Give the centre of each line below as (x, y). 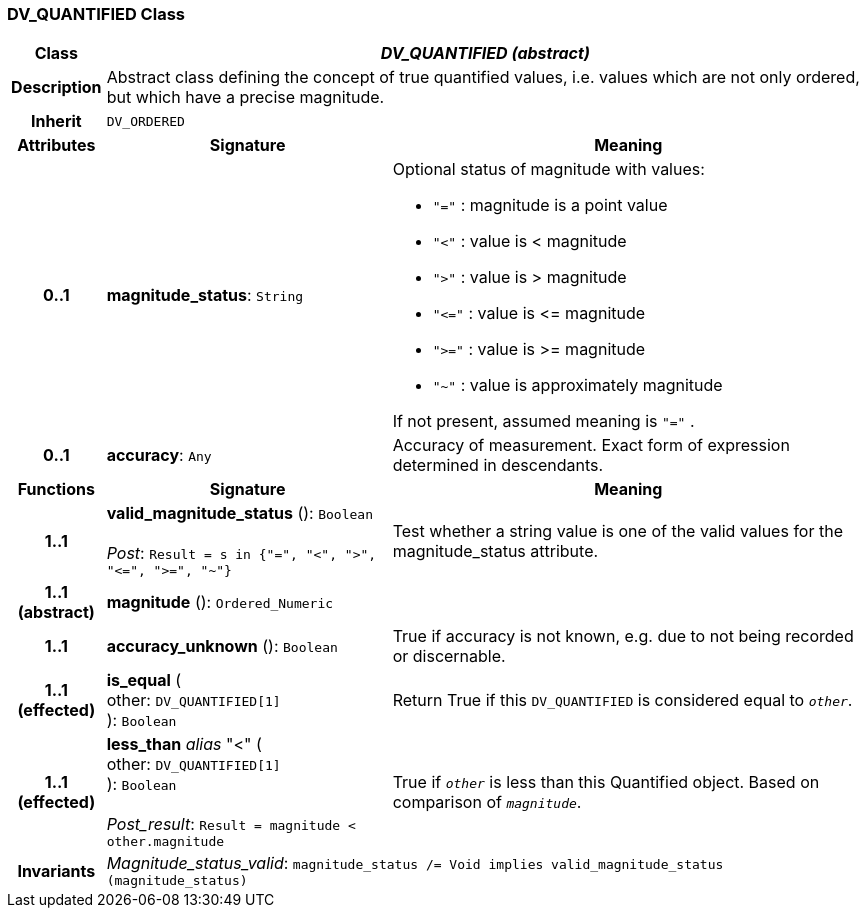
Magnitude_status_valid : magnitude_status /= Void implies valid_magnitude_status (415, 863)
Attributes (56, 145)
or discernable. (449, 656)
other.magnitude (165, 842)
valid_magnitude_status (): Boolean (239, 513)
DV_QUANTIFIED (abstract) (485, 53)
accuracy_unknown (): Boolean (222, 646)
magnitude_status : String (205, 295)
